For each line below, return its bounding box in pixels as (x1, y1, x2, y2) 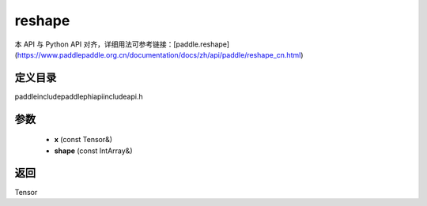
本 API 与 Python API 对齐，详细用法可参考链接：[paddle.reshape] (14, 39, 229, 49)
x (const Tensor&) (54, 135, 113, 144)
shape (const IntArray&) (54, 146, 133, 155)
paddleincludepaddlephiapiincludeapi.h (14, 92, 143, 101)
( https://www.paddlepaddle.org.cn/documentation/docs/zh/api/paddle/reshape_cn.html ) (14, 50, 304, 59)
